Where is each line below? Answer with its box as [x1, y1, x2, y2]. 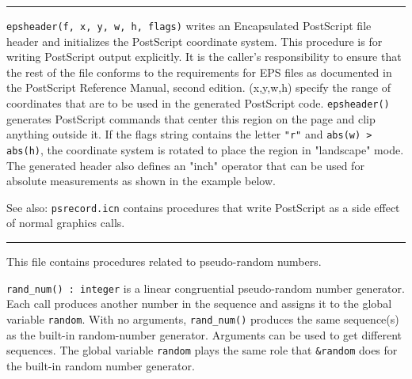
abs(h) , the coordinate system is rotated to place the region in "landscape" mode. [6, 141, 404, 157]
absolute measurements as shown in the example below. [6, 172, 276, 189]
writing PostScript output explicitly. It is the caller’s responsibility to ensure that [6, 48, 402, 65]
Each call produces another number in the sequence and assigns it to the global [6, 295, 392, 312]
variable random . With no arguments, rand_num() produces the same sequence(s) [6, 310, 399, 327]
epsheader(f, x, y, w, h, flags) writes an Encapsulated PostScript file [6, 17, 372, 33]
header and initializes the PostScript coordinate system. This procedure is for [6, 32, 383, 49]
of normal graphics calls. [6, 214, 125, 231]
